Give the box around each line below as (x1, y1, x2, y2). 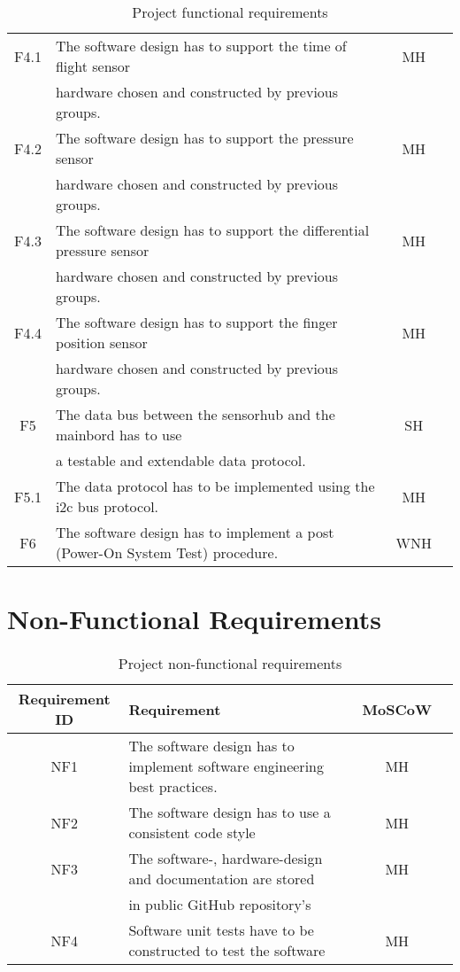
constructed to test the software (128, 940, 326, 961)
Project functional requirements (132, 2, 328, 22)
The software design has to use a (128, 802, 331, 823)
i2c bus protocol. (55, 496, 159, 517)
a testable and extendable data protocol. (55, 450, 306, 470)
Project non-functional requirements (118, 653, 342, 674)
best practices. (128, 776, 218, 797)
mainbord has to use (55, 424, 182, 445)
